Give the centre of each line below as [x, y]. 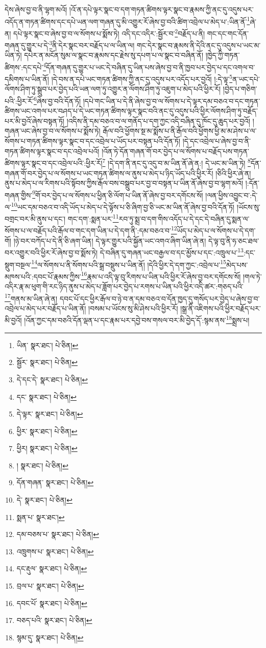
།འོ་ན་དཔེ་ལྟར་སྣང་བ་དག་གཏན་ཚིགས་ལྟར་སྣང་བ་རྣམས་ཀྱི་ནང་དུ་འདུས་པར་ [161, 9]
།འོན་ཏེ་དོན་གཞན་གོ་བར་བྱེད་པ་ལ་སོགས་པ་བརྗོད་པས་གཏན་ [175, 151]
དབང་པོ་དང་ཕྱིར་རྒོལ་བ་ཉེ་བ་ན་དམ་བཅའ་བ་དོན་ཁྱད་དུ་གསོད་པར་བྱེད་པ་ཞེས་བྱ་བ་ [160, 298]
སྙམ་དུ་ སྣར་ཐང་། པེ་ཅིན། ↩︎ [50, 637]
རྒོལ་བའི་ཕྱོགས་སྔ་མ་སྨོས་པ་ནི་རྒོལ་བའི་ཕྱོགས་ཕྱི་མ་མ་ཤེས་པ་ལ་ [180, 131]
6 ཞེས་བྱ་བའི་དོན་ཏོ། [57, 100]
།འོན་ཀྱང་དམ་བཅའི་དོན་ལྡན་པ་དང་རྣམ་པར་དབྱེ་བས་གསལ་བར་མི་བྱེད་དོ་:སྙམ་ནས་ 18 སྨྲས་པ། [137, 319]
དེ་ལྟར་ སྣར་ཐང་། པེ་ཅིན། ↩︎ [50, 414]
